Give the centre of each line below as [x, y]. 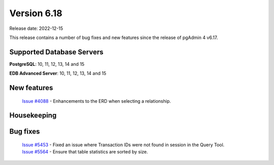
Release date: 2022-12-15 [36, 28]
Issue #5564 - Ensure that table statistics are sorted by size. [85, 152]
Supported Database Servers [56, 52]
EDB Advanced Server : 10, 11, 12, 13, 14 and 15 [58, 73]
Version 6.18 [36, 13]
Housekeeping [33, 116]
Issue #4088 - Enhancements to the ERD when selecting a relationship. [96, 101]
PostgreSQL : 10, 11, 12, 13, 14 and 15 [47, 64]
